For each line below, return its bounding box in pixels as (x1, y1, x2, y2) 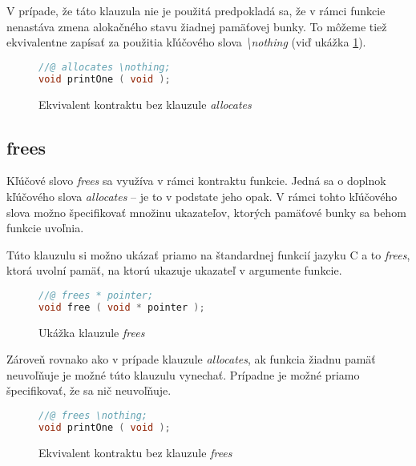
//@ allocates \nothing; (38, 61, 171, 73)
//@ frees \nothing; (38, 410, 148, 422)
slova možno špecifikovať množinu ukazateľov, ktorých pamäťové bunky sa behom (6, 203, 406, 220)
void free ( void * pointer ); (38, 301, 205, 313)
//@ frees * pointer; (38, 289, 154, 301)
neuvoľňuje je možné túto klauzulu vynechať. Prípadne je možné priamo (6, 366, 360, 383)
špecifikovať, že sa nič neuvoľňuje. (6, 382, 172, 399)
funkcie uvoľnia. (6, 219, 84, 236)
